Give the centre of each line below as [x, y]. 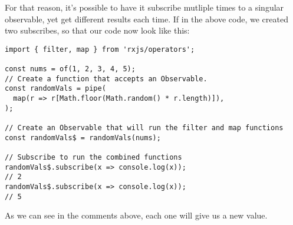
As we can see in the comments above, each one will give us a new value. [136, 215]
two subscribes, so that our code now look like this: [97, 30]
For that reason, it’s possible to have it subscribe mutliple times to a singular [144, 7]
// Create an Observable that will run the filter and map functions [144, 128]
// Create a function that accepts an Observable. [106, 79]
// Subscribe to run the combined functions [93, 157]
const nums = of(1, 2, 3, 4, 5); [70, 69]
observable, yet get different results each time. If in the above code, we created [146, 19]
